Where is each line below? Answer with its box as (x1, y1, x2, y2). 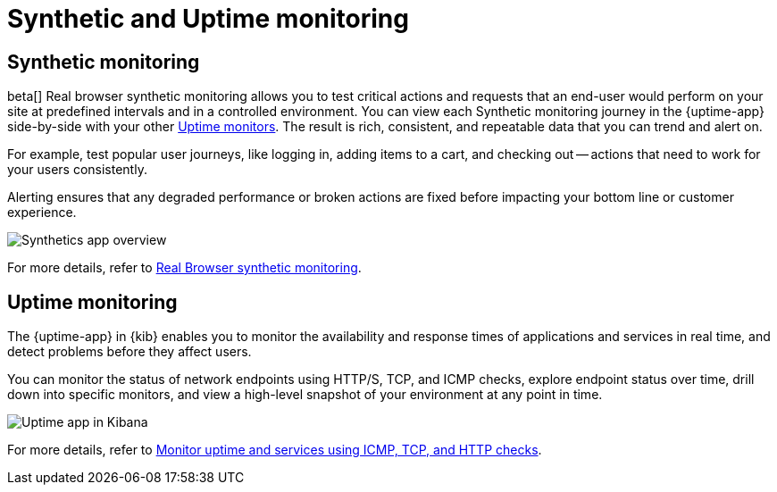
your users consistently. (7, 162, 147, 178)
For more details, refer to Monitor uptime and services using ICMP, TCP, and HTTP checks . (7, 442, 542, 458)
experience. (7, 204, 77, 221)
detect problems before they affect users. (7, 344, 252, 360)
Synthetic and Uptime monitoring (7, 4, 409, 34)
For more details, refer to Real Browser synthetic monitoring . (7, 260, 362, 276)
